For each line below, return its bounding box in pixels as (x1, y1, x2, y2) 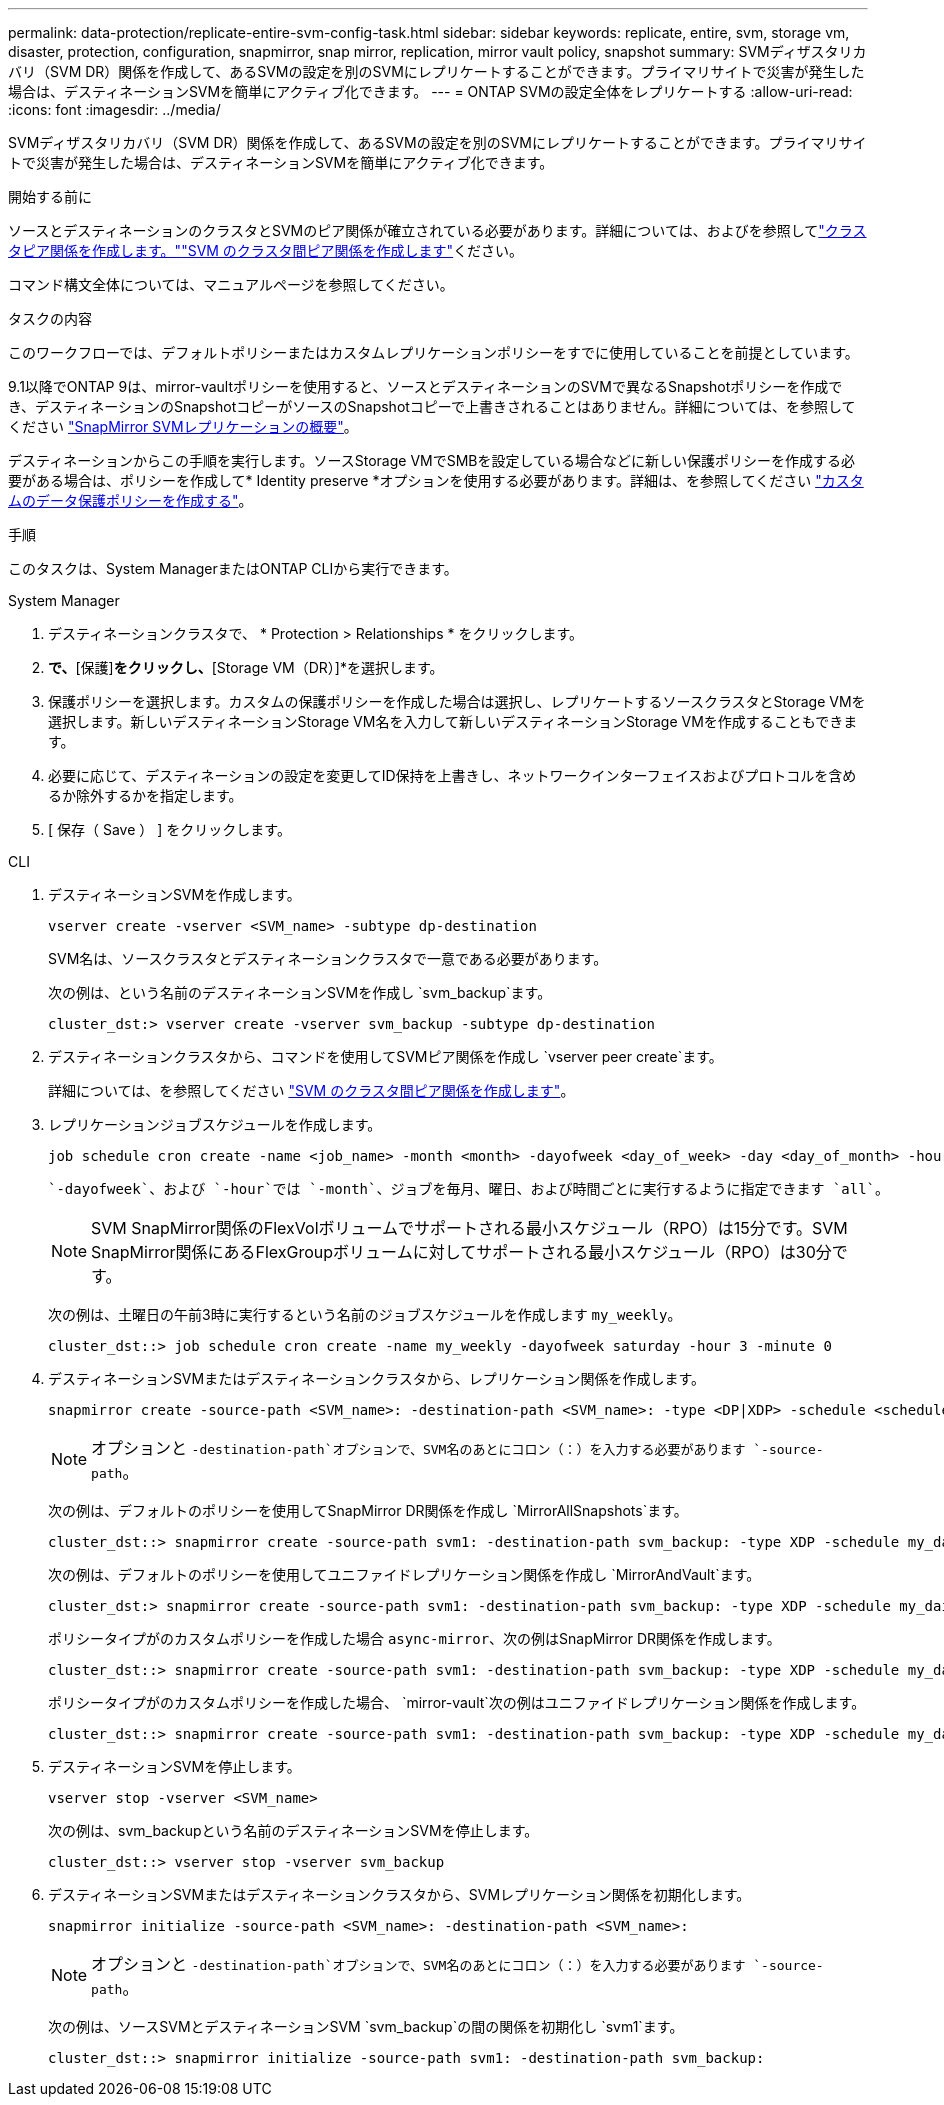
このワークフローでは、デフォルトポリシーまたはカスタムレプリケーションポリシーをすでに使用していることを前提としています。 (8, 344, 859, 361)
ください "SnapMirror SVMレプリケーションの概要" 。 (8, 418, 358, 435)
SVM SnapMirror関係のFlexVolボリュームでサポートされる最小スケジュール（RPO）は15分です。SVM (91, 1218, 848, 1238)
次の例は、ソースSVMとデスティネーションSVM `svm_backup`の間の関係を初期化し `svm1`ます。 (48, 2018, 684, 2035)
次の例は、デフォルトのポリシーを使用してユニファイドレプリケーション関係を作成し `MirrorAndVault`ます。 (48, 1566, 761, 1583)
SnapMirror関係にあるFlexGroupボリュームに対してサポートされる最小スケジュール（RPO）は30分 (91, 1242, 832, 1262)
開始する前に (8, 188, 92, 205)
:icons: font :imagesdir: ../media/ (8, 101, 221, 118)
